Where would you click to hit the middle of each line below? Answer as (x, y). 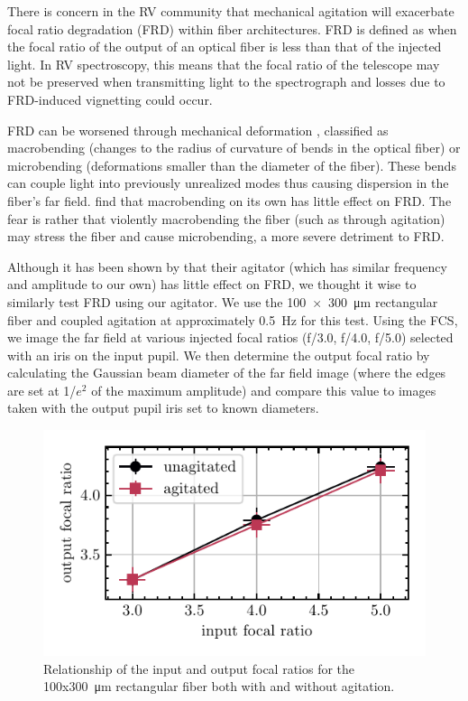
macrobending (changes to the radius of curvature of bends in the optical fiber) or (234, 148)
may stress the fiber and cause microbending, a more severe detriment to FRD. (226, 236)
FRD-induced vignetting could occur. (110, 99)
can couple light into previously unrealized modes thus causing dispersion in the (228, 183)
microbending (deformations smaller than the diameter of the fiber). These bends (232, 165)
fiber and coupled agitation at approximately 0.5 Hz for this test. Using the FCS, (233, 319)
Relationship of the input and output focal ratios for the (199, 668)
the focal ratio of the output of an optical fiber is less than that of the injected (225, 47)
